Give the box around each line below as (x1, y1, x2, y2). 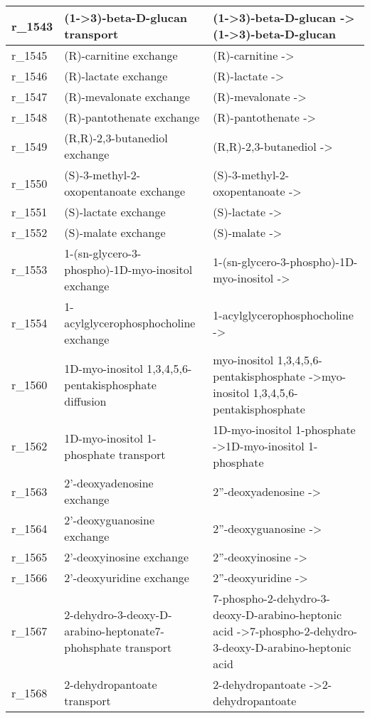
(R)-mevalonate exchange (64, 88, 190, 105)
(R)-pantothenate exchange (64, 109, 200, 125)
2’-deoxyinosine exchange (64, 549, 189, 565)
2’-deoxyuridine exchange (64, 569, 189, 586)
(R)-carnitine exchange (64, 47, 178, 63)
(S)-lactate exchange (64, 204, 166, 220)
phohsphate (64, 639, 122, 655)
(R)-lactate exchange (64, 68, 168, 84)
